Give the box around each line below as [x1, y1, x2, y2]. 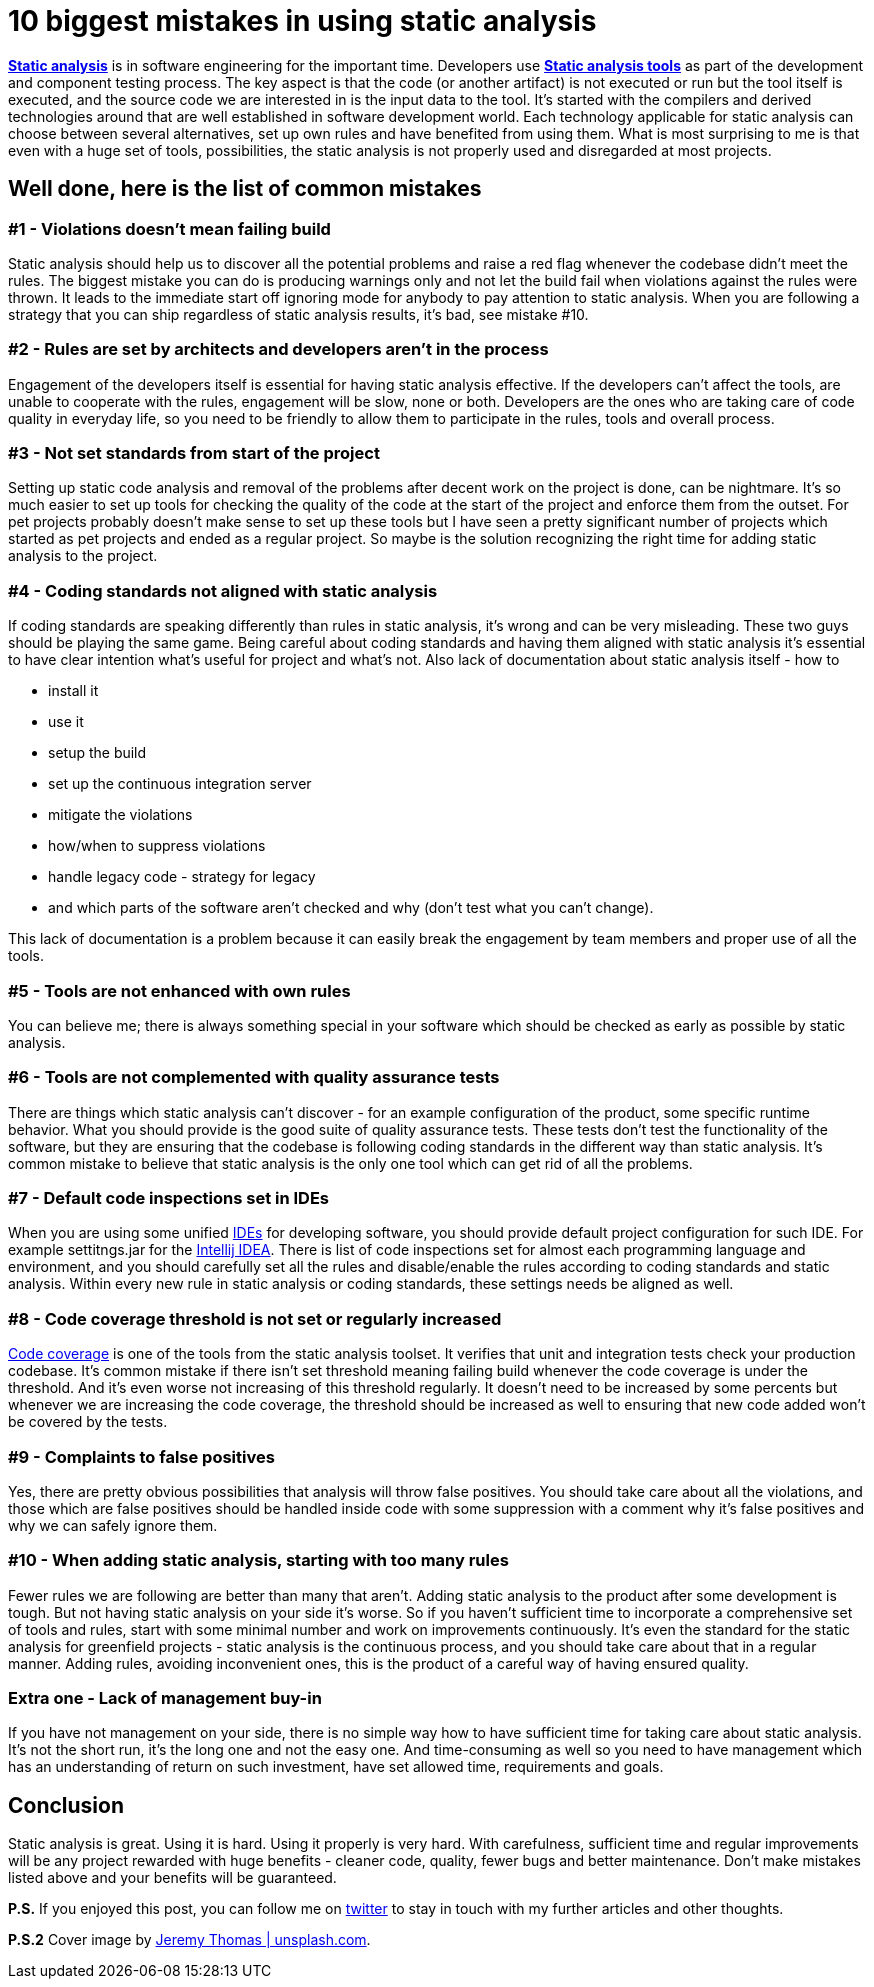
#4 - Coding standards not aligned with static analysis [8, 580, 438, 601]
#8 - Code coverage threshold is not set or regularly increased [8, 1308, 502, 1329]
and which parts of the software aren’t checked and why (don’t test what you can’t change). [48, 899, 654, 917]
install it [48, 682, 99, 700]
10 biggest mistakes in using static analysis [8, 4, 597, 38]
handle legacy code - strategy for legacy [48, 868, 316, 886]
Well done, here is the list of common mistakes [8, 176, 482, 202]
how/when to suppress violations [48, 837, 266, 855]
